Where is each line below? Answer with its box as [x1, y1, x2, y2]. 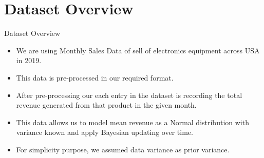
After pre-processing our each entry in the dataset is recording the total [16, 89, 242, 100]
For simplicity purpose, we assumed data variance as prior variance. [16, 144, 230, 154]
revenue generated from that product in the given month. [16, 100, 197, 110]
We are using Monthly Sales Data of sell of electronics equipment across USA [16, 45, 260, 55]
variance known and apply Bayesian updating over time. [16, 127, 193, 137]
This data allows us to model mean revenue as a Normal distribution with [16, 116, 249, 127]
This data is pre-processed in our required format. [16, 72, 174, 83]
